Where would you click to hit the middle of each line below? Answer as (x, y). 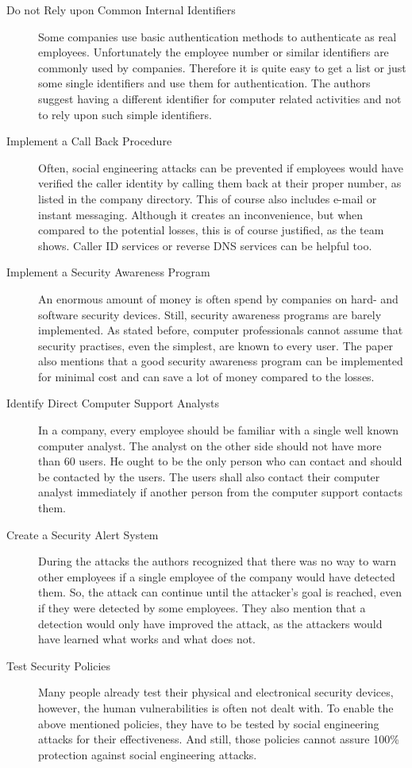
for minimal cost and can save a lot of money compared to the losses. (206, 376)
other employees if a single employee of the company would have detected (217, 576)
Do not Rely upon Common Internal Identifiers (121, 10)
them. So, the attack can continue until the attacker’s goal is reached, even (220, 592)
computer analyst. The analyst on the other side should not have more (210, 445)
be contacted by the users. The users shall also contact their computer (209, 476)
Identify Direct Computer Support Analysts (113, 403)
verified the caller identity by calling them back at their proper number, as (220, 183)
